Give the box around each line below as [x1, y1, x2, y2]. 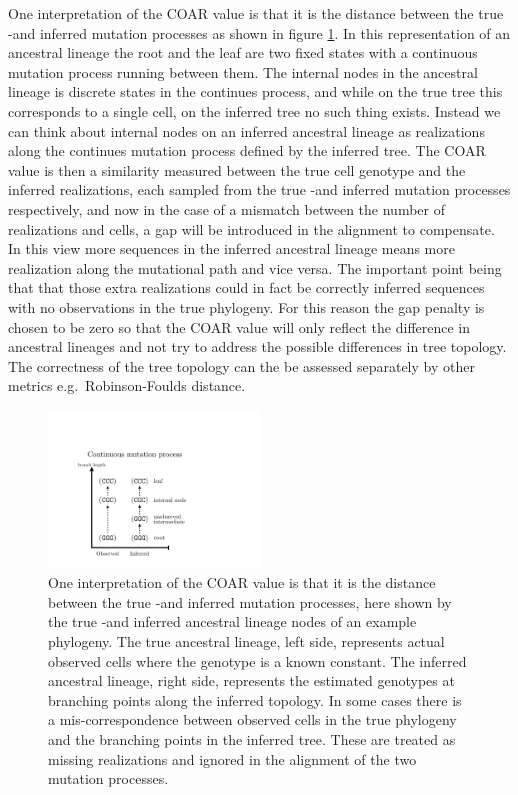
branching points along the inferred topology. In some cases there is [48, 689, 462, 710]
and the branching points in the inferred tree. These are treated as [48, 729, 456, 749]
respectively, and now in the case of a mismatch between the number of [8, 198, 445, 219]
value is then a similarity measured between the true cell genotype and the [8, 159, 466, 180]
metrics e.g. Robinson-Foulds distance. [8, 375, 246, 396]
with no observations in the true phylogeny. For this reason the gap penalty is [8, 296, 485, 317]
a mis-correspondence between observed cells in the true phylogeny [48, 709, 457, 730]
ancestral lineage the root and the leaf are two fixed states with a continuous [8, 42, 478, 63]
